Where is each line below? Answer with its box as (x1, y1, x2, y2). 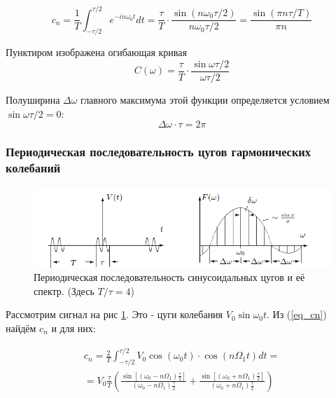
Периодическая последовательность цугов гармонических (6, 143, 311, 160)
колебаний (6, 158, 61, 176)
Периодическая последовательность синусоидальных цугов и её (34, 270, 305, 284)
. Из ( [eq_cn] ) (267, 307, 327, 322)
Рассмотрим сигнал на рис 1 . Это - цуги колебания (6, 307, 223, 322)
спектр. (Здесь (34, 283, 94, 298)
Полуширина (6, 92, 60, 107)
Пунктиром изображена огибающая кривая (6, 45, 187, 60)
